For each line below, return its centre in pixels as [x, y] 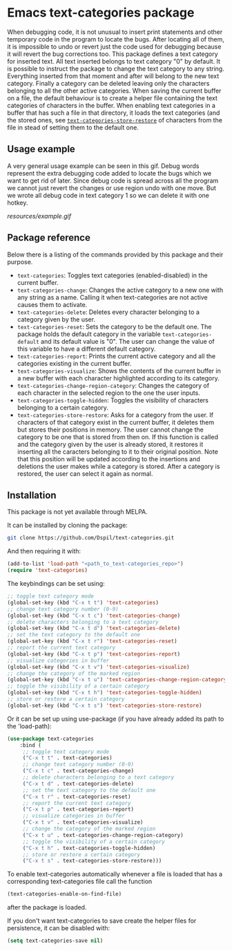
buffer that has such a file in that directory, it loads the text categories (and [114, 113]
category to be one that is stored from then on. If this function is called [118, 436]
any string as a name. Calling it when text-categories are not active [113, 297]
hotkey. [18, 203]
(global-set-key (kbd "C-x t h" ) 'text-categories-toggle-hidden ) [105, 693]
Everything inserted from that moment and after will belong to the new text [113, 76]
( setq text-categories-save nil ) [55, 941]
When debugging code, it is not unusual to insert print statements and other [115, 32]
